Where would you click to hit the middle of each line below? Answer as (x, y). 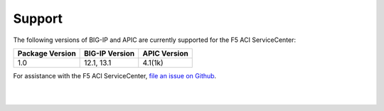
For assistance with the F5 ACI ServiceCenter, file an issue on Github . (115, 75)
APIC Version (165, 53)
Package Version (47, 53)
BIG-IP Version (110, 53)
